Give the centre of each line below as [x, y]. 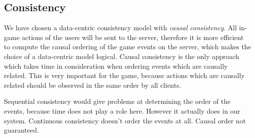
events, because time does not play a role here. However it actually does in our [122, 110]
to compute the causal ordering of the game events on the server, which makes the [127, 47]
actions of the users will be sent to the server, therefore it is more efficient [133, 37]
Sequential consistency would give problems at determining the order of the [117, 101]
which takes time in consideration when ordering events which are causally [116, 66]
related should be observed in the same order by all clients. [93, 85]
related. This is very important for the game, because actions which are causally [124, 75]
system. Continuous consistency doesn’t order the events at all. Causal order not [125, 120]
